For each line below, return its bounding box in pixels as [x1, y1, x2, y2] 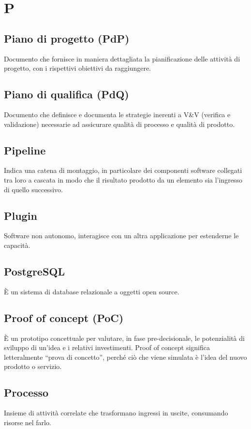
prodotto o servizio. [4, 361, 62, 371]
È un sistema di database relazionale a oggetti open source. [4, 286, 179, 296]
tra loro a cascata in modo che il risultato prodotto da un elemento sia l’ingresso [4, 174, 242, 184]
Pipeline [4, 142, 46, 157]
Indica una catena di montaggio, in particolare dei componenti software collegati [4, 165, 242, 175]
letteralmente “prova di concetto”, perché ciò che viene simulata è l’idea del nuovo [4, 352, 247, 362]
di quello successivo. [4, 184, 63, 194]
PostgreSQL [4, 263, 65, 278]
